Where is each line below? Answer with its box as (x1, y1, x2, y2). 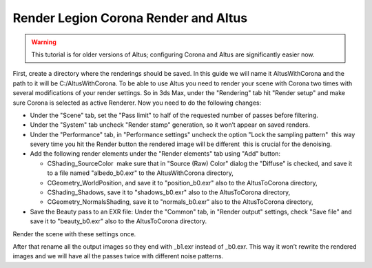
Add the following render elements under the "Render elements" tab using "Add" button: (30, 150, 281, 158)
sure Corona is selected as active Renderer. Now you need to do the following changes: (12, 99, 262, 107)
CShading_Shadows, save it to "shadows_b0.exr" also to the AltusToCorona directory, (47, 188, 291, 196)
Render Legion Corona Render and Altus (12, 10, 248, 25)
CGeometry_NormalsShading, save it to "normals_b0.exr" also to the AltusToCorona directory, (47, 198, 313, 206)
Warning (31, 38, 56, 46)
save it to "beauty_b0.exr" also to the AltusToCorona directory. (30, 217, 207, 225)
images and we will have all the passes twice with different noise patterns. (12, 252, 224, 260)
